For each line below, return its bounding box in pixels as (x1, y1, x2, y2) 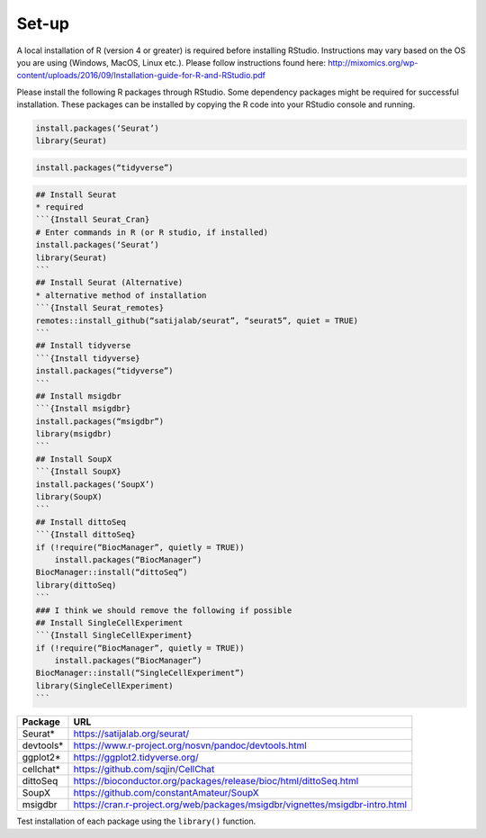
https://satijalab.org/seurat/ (73, 727, 189, 740)
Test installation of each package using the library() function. (16, 815, 256, 827)
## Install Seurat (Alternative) (35, 277, 184, 288)
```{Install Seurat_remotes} (35, 302, 165, 313)
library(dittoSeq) (35, 580, 117, 590)
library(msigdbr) (35, 428, 112, 439)
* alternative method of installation (35, 290, 207, 301)
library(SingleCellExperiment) (35, 680, 175, 690)
